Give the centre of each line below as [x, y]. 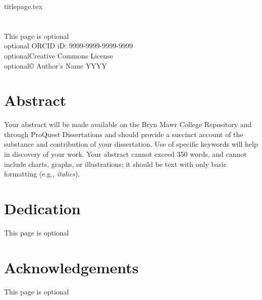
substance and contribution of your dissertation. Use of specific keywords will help [131, 144]
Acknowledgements [71, 267]
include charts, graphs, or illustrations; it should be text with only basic [115, 164]
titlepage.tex [23, 6]
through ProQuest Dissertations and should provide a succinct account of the [124, 134]
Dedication [42, 208]
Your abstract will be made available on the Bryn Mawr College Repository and [128, 124]
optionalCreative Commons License [59, 55]
